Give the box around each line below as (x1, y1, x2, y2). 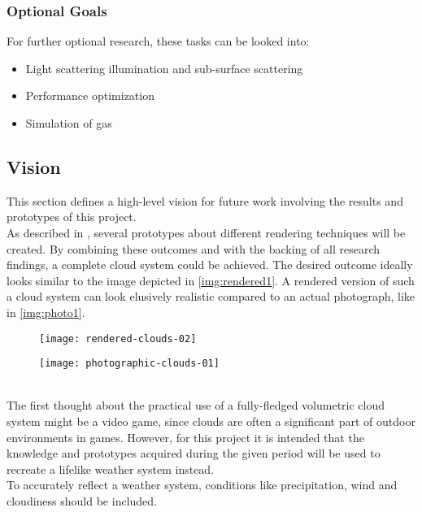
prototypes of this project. (7, 208, 137, 225)
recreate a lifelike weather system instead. (7, 460, 215, 477)
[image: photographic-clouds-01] (39, 358, 220, 370)
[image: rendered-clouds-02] (39, 332, 197, 345)
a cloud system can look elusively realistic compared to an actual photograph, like (7, 288, 415, 305)
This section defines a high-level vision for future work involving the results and (7, 192, 403, 209)
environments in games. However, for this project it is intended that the (7, 428, 364, 445)
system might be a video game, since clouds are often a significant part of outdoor (7, 413, 415, 430)
